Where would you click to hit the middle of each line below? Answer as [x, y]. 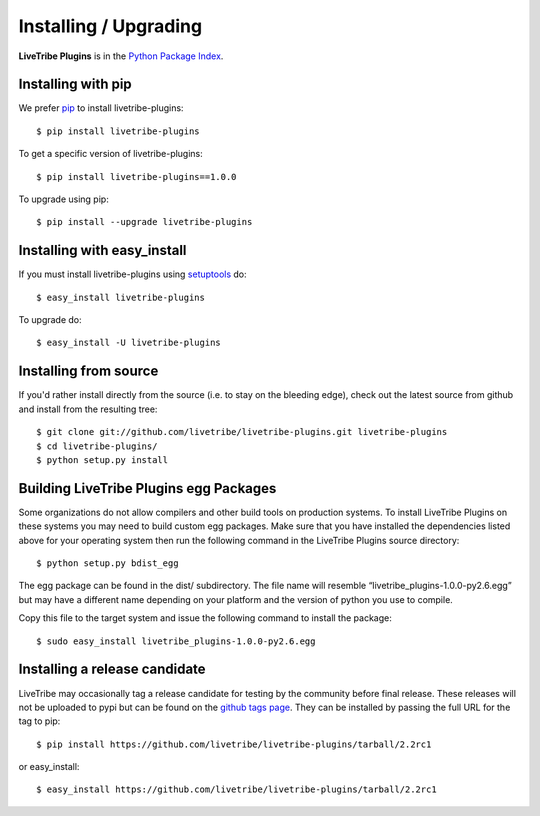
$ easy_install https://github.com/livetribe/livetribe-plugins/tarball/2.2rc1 [236, 789]
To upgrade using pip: [63, 199]
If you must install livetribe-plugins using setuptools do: [132, 274]
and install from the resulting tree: [88, 409]
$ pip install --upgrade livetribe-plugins [144, 222]
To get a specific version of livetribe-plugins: [111, 154]
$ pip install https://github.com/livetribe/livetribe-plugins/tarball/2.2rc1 [234, 744]
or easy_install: [49, 767]
